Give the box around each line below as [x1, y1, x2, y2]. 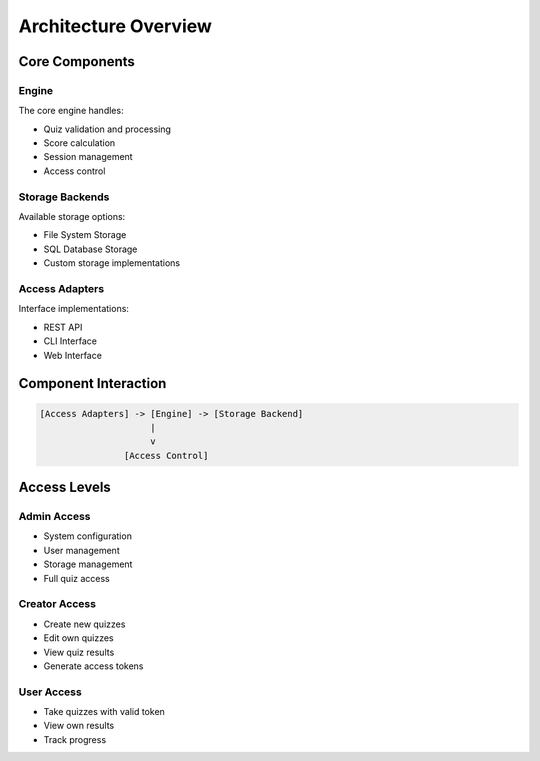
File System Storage [43, 229, 127, 241]
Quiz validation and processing [43, 123, 172, 135]
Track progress [43, 733, 107, 745]
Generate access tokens [43, 660, 144, 672]
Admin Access [18, 510, 91, 524]
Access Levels [18, 479, 112, 496]
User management [43, 544, 120, 556]
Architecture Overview [18, 15, 212, 37]
